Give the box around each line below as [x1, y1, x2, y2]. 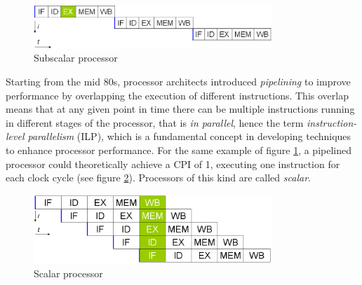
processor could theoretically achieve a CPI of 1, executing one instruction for [6, 156, 340, 171]
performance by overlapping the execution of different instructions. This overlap [6, 88, 349, 102]
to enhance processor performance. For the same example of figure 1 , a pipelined [6, 142, 351, 157]
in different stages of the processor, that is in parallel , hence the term [6, 115, 304, 130]
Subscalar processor [34, 50, 118, 65]
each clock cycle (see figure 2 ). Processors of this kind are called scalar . [6, 170, 311, 185]
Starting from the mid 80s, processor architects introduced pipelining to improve [6, 74, 351, 88]
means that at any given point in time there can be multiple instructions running [6, 102, 355, 116]
